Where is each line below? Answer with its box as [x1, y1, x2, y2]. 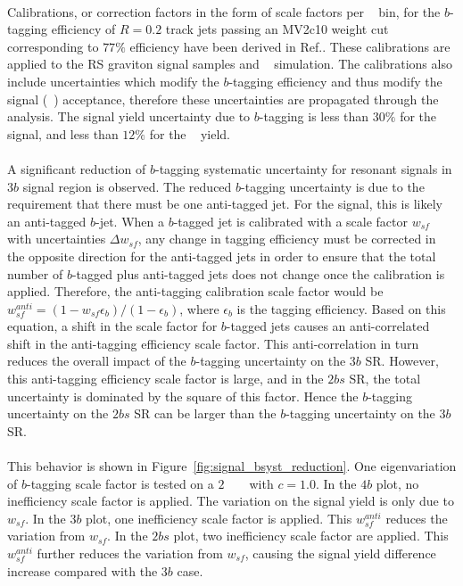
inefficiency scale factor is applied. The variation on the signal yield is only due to [7, 491, 454, 510]
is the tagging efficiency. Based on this [236, 299, 446, 318]
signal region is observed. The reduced [22, 177, 232, 195]
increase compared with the [7, 561, 158, 580]
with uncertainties [7, 229, 106, 248]
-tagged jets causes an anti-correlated [226, 317, 430, 335]
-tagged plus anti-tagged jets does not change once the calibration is [71, 264, 445, 283]
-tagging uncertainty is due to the [241, 177, 425, 195]
